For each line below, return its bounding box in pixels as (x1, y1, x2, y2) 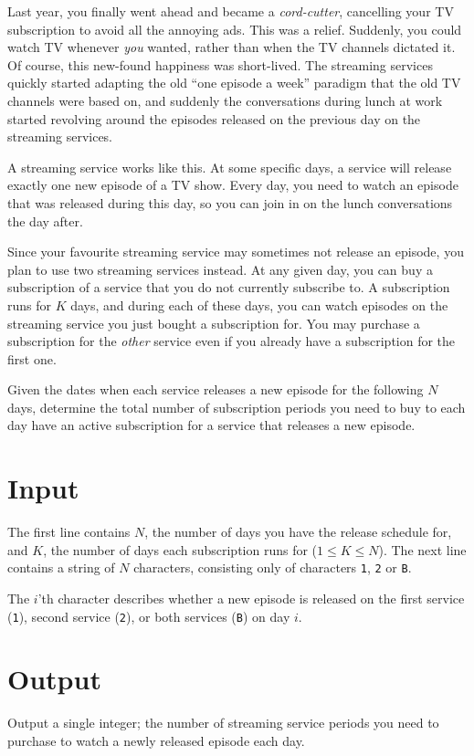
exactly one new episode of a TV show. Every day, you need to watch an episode (7, 175, 458, 194)
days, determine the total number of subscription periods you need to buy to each (7, 397, 466, 416)
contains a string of (7, 558, 115, 577)
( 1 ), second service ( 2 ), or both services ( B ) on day (7, 606, 290, 625)
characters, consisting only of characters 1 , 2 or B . (133, 558, 412, 577)
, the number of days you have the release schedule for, (144, 522, 452, 541)
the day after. (7, 211, 83, 230)
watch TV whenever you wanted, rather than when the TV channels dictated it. (7, 37, 456, 57)
